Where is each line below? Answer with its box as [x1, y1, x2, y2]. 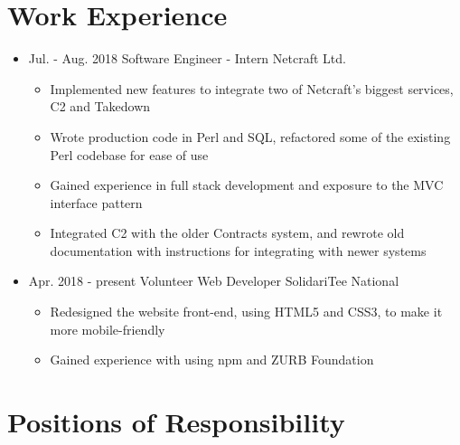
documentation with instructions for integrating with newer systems [50, 241, 427, 260]
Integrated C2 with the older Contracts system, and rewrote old [50, 223, 405, 242]
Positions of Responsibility [7, 403, 345, 440]
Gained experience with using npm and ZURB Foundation [50, 350, 374, 369]
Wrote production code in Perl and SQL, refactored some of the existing [50, 127, 451, 146]
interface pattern [50, 193, 143, 212]
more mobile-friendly [50, 319, 165, 338]
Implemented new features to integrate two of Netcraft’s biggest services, [50, 79, 454, 98]
